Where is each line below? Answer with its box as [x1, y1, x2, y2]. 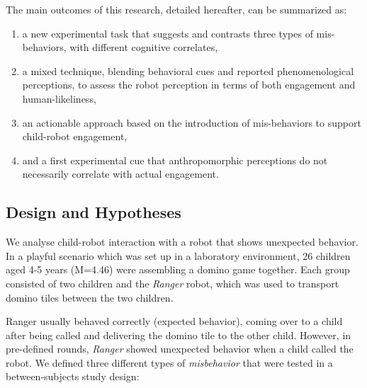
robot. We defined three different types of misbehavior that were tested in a [6, 355, 333, 370]
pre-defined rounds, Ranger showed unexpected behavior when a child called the [6, 341, 354, 356]
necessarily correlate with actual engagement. [22, 166, 219, 181]
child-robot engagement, [22, 129, 128, 144]
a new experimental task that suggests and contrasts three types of [22, 25, 313, 40]
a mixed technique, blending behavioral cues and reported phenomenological [22, 63, 354, 78]
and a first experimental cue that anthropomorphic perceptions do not [22, 152, 328, 167]
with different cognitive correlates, [69, 40, 218, 55]
